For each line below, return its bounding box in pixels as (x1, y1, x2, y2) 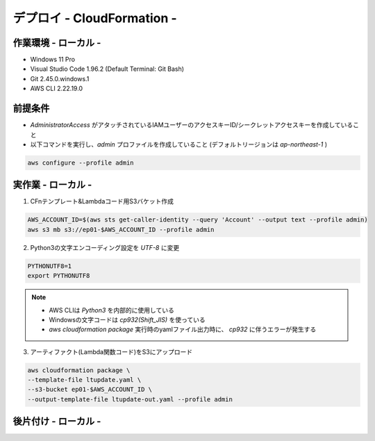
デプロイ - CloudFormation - (12, 10, 177, 26)
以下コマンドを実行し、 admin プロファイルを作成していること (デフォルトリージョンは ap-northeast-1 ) (30, 140, 328, 149)
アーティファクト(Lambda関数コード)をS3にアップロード (30, 347, 193, 356)
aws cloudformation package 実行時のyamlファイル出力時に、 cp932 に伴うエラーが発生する (49, 325, 317, 333)
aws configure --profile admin (27, 158, 135, 167)
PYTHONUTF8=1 (27, 262, 72, 270)
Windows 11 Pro (30, 56, 76, 64)
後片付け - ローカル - (12, 415, 101, 427)
